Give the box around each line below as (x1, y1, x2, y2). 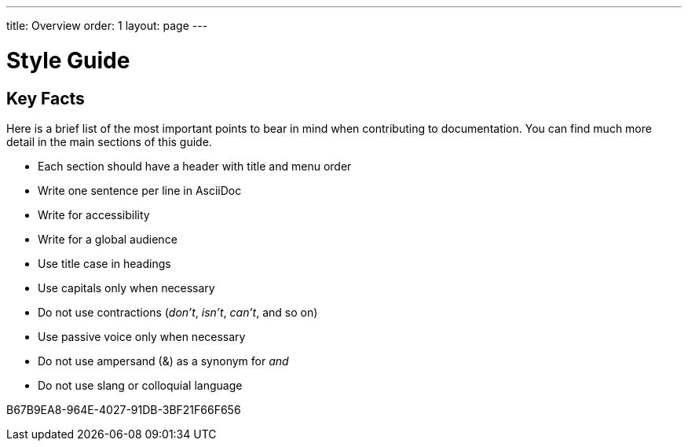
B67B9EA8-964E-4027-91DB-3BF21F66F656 (6, 402, 241, 416)
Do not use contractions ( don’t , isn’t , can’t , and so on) (38, 305, 318, 319)
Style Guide (6, 46, 130, 74)
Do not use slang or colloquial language (38, 378, 243, 392)
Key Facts (6, 88, 85, 108)
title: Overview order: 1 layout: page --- (6, 19, 208, 32)
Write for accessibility (38, 207, 150, 222)
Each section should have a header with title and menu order (38, 159, 352, 173)
